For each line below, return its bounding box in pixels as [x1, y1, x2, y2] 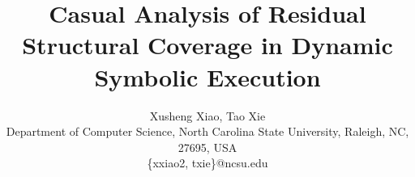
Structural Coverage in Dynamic [22, 28, 393, 61]
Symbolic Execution [94, 60, 321, 93]
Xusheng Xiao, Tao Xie [149, 107, 266, 124]
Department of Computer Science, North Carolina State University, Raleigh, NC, [6, 123, 409, 140]
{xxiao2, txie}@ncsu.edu [147, 154, 268, 171]
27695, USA [178, 138, 237, 155]
